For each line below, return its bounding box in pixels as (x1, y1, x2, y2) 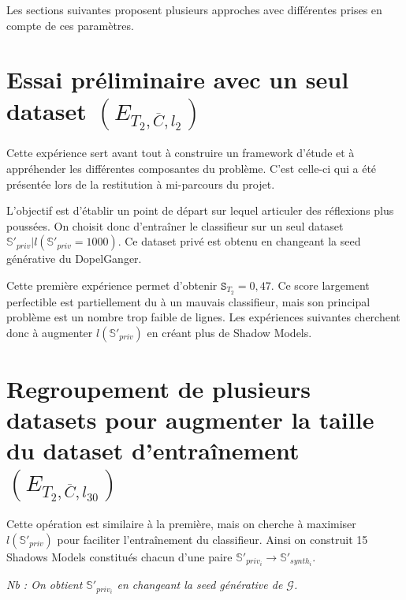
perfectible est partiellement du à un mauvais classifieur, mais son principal (6, 293, 371, 309)
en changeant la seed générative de (117, 576, 283, 593)
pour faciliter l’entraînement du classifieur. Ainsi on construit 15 (57, 531, 368, 548)
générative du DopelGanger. (6, 250, 142, 267)
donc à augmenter (6, 324, 93, 340)
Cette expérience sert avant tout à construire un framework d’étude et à (6, 144, 355, 161)
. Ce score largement (270, 276, 370, 293)
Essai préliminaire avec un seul (6, 63, 349, 96)
